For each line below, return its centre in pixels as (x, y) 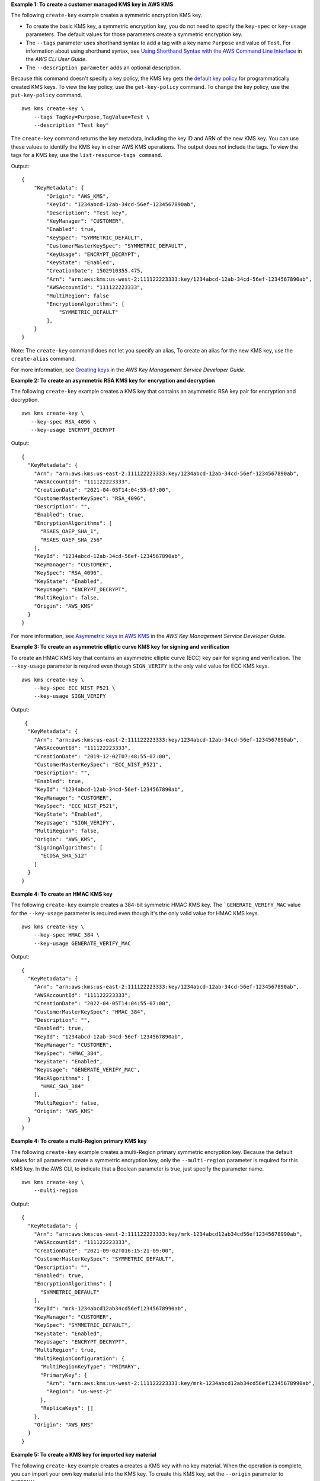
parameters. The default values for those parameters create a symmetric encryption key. (134, 34)
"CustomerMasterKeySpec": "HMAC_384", (90, 1012)
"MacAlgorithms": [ (62, 1078)
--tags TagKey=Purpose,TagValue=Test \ (92, 117)
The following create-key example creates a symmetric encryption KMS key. (107, 15)
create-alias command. (44, 359)
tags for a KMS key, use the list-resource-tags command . (87, 155)
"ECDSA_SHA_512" (64, 856)
